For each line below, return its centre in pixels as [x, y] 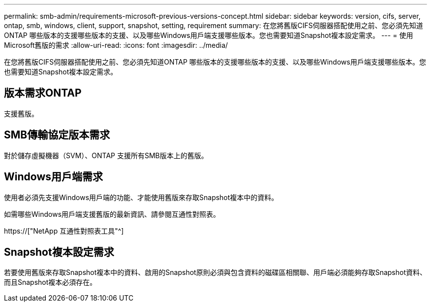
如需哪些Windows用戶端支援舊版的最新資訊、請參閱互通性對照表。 [112, 214]
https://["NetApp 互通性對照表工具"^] [64, 231]
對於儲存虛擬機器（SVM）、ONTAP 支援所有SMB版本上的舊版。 [106, 155]
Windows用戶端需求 [53, 177]
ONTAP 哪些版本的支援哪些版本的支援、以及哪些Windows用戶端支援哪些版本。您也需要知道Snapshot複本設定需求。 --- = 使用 [209, 35]
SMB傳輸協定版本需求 [57, 135]
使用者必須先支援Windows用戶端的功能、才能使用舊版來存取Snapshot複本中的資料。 [141, 197]
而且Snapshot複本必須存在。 [50, 282]
